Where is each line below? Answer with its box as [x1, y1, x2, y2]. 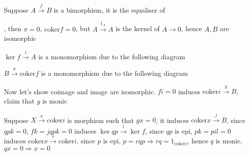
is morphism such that [67, 115, 134, 125]
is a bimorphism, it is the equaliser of [54, 4, 165, 15]
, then [4, 23, 21, 34]
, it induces [155, 115, 189, 125]
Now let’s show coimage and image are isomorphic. [4, 86, 155, 96]
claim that [4, 95, 35, 105]
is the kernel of [115, 23, 160, 34]
